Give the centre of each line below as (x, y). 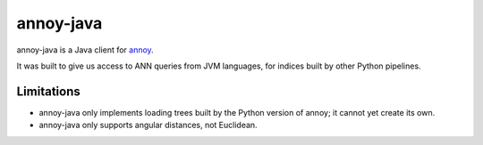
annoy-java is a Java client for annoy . (85, 50)
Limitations (48, 91)
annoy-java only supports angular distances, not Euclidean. (148, 125)
